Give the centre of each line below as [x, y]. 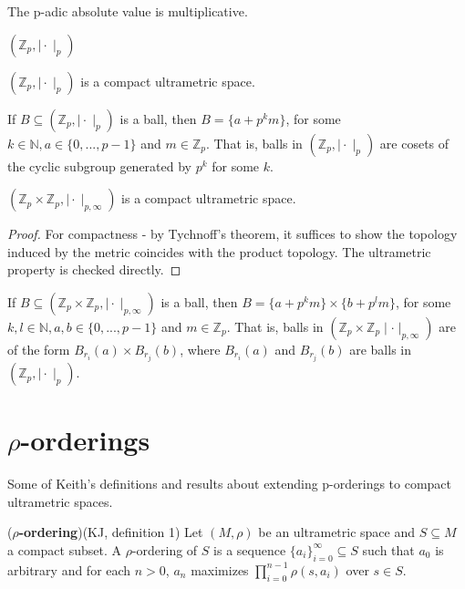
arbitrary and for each [69, 569]
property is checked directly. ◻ [94, 269]
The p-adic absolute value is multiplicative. [128, 11]
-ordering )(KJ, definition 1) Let [111, 532]
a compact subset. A [64, 549]
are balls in [381, 349]
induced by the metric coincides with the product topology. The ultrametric [219, 251]
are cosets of [414, 143]
